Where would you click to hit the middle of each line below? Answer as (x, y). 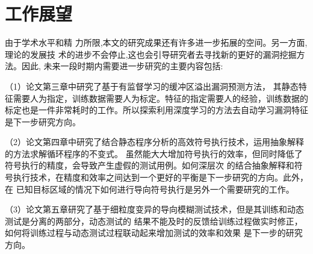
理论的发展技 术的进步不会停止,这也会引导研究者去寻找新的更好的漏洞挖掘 (151, 54)
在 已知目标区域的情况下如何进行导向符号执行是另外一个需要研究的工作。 (150, 189)
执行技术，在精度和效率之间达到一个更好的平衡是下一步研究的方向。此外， (160, 177)
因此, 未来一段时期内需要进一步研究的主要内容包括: (122, 66)
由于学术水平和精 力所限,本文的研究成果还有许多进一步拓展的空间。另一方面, (156, 42)
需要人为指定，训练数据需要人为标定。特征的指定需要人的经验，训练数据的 (160, 98)
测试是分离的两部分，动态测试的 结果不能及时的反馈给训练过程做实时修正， (154, 221)
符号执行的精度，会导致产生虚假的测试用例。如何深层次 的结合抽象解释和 (150, 165)
